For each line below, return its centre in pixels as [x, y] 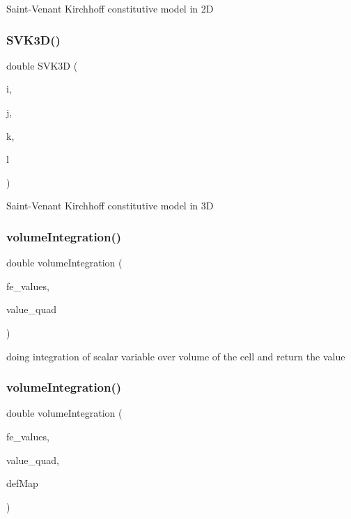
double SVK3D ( [42, 65]
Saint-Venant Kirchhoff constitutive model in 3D [110, 206]
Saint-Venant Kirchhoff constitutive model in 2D [110, 8]
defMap [22, 483]
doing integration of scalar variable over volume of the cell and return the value [176, 356]
